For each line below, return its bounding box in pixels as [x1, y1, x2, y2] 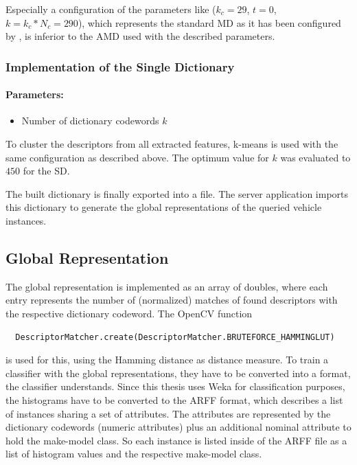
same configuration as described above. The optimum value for [5, 150, 269, 164]
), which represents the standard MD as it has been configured [78, 15, 341, 30]
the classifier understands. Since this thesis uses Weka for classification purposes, [5, 379, 345, 394]
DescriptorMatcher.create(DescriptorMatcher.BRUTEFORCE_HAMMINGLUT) [15, 332, 335, 342]
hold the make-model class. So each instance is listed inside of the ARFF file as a [5, 433, 347, 447]
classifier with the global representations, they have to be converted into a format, [5, 365, 351, 380]
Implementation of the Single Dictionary [5, 58, 235, 75]
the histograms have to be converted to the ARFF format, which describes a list [5, 392, 343, 407]
